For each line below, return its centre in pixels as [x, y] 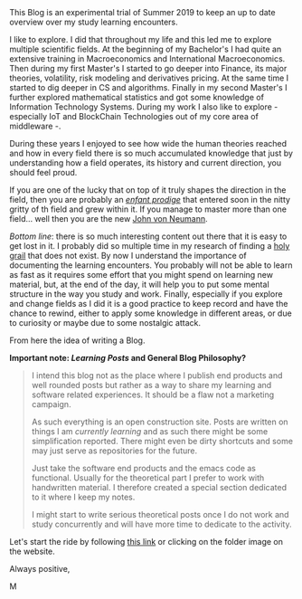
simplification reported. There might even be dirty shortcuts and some [162, 441]
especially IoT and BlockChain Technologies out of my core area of [134, 116]
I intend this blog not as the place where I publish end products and [157, 376]
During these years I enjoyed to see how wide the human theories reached [148, 143]
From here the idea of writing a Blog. [77, 340]
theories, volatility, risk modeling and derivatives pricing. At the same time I [149, 78]
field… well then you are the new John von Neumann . [109, 219]
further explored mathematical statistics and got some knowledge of [137, 97]
